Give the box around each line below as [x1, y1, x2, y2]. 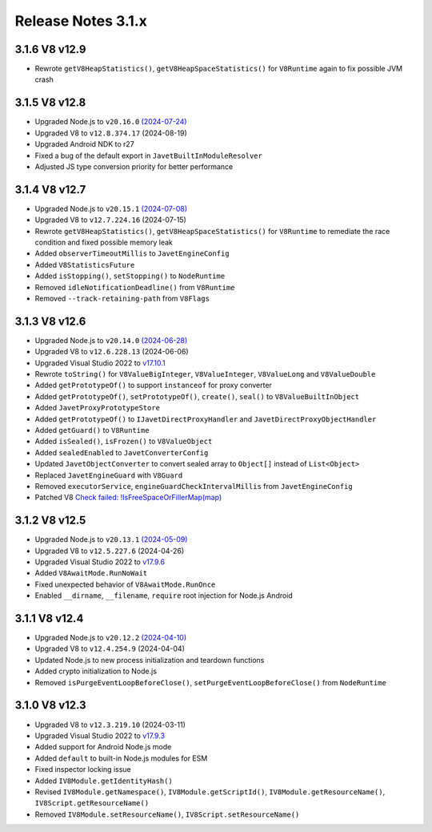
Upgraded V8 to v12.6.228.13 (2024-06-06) [34, 347, 189, 357]
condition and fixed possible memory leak [34, 237, 174, 247]
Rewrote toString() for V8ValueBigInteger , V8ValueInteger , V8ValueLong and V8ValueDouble [34, 370, 376, 379]
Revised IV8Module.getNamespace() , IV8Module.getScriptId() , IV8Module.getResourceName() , [34, 786, 386, 797]
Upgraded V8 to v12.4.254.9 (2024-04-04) [34, 644, 186, 653]
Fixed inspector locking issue [34, 765, 131, 774]
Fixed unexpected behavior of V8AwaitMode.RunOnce [34, 580, 216, 589]
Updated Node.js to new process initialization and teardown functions [34, 655, 265, 664]
